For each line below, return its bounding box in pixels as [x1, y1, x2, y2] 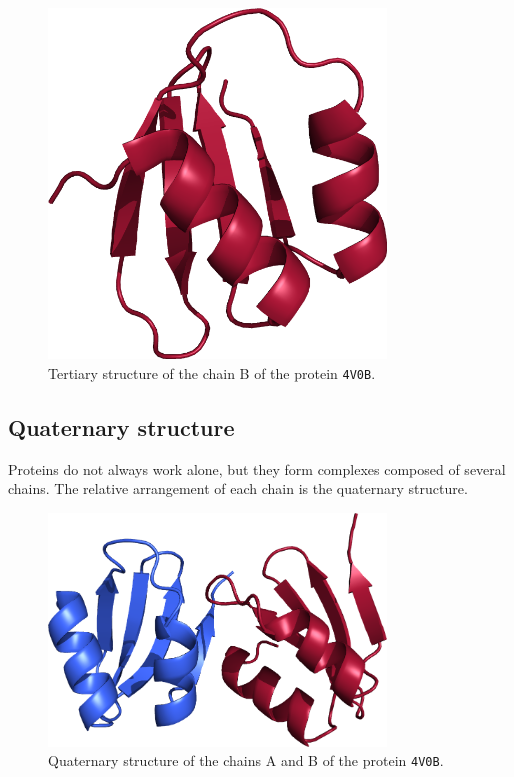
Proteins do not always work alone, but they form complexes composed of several [8, 458, 506, 479]
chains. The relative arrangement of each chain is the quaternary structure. [8, 478, 468, 499]
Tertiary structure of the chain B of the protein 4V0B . [48, 362, 376, 383]
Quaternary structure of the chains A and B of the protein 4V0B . [48, 750, 444, 771]
